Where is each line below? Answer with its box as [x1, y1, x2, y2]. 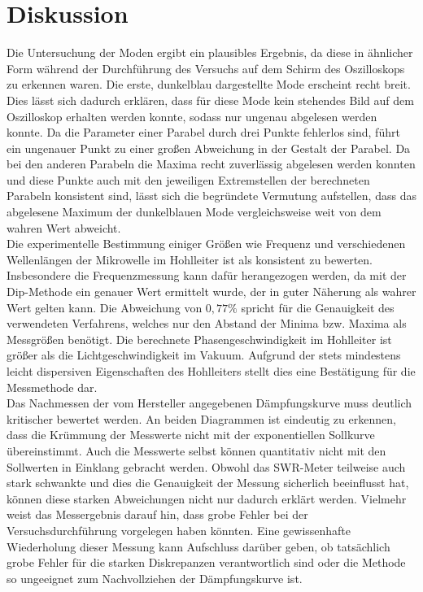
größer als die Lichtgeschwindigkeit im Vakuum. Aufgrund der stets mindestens [7, 346, 401, 363]
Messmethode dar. [7, 378, 98, 395]
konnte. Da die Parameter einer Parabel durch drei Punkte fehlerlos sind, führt [7, 124, 400, 141]
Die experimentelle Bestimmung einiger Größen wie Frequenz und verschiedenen [7, 235, 406, 252]
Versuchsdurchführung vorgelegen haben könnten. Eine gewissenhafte [7, 521, 351, 538]
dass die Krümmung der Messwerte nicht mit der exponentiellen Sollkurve [7, 426, 375, 443]
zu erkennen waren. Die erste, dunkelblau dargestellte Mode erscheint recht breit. [7, 76, 411, 93]
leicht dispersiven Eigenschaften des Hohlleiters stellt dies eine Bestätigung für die [7, 363, 416, 379]
